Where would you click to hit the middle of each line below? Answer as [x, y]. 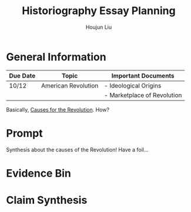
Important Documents [143, 76]
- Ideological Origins [133, 85]
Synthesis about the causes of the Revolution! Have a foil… [77, 149]
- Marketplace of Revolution [143, 95]
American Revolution [70, 85]
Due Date [22, 76]
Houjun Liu [99, 27]
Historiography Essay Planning [99, 11]
